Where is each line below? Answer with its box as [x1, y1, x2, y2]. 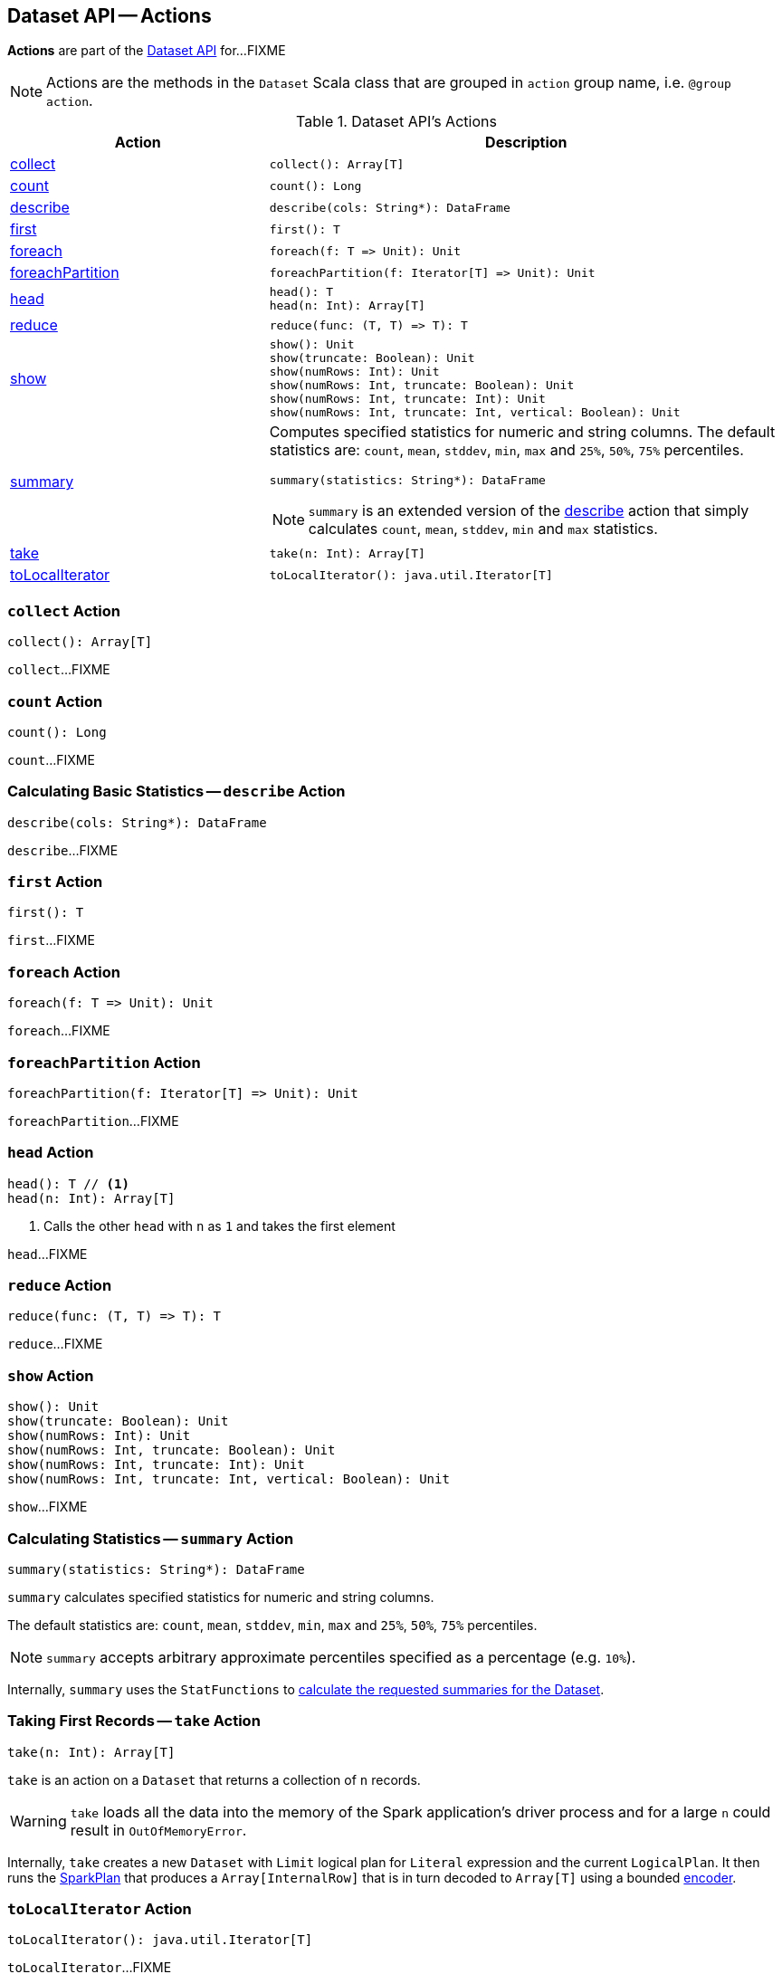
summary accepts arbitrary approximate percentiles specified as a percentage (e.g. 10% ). [46, 1647, 636, 1666]
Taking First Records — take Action [7, 1712, 261, 1731]
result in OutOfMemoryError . [70, 1820, 247, 1839]
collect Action [7, 601, 120, 620]
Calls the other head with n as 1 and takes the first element [43, 1217, 396, 1234]
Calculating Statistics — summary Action [7, 1529, 294, 1548]
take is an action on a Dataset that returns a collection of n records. [7, 1771, 421, 1788]
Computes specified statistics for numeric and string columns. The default [269, 423, 776, 442]
